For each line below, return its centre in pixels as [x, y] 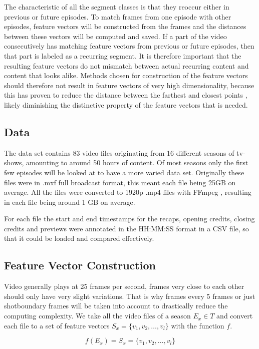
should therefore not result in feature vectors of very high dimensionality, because [129, 85]
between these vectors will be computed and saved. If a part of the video [115, 36]
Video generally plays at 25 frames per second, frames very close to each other [124, 286]
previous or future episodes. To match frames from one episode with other [118, 16]
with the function [198, 325]
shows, [14, 162]
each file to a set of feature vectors [57, 325]
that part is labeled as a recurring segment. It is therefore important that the [123, 55]
